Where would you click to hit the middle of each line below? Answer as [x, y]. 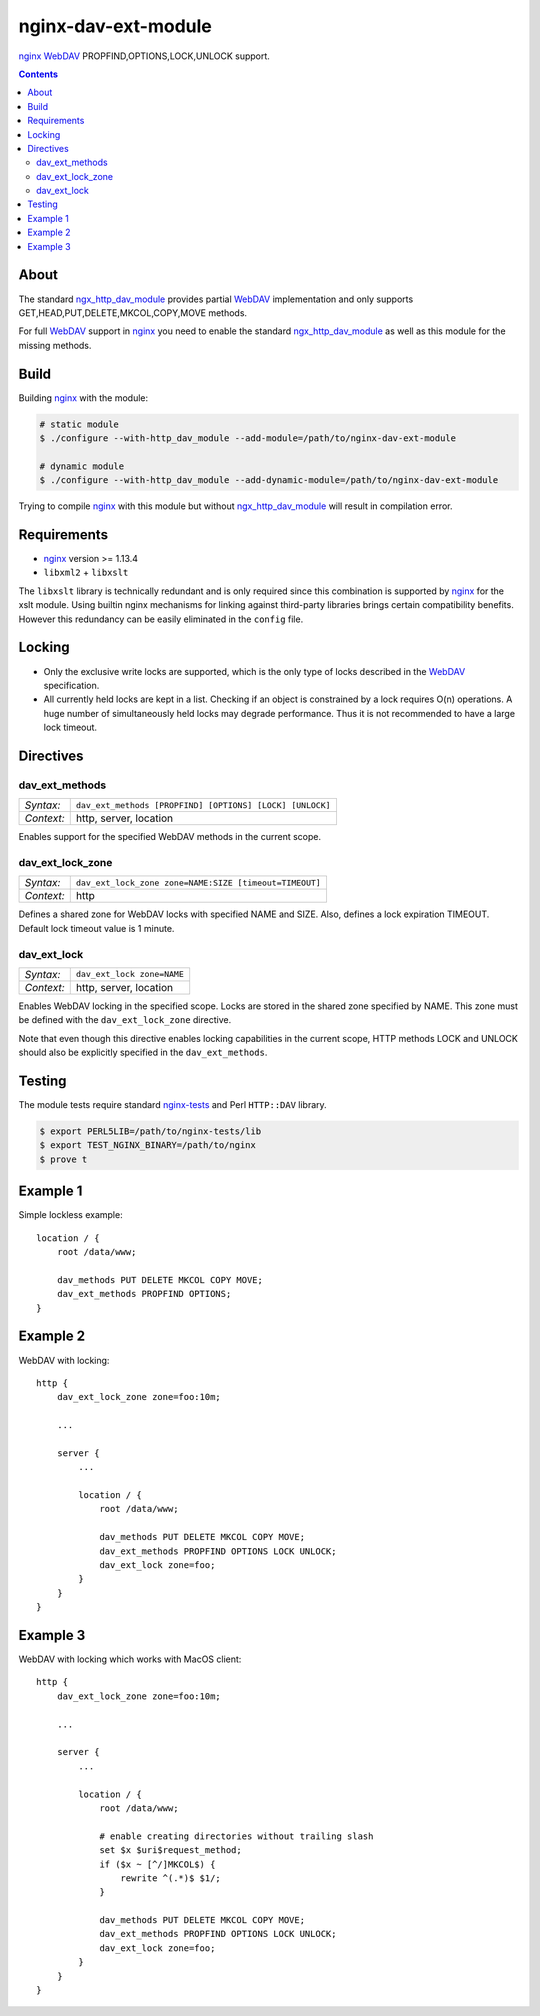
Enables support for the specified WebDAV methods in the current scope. [170, 837]
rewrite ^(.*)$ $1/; [171, 1878]
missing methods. [55, 345]
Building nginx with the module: [83, 397]
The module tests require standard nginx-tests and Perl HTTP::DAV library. [172, 1104]
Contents [38, 74]
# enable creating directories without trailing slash [236, 1836]
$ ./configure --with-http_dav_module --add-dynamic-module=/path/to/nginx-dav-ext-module [269, 480]
